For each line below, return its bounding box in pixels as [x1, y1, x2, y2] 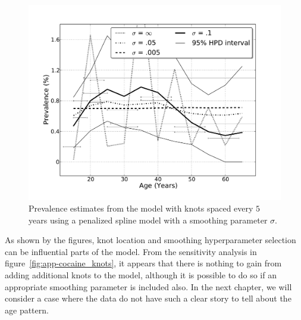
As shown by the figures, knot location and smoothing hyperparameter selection [5, 234, 296, 246]
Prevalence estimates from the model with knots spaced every [29, 202, 253, 215]
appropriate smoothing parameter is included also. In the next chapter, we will [5, 280, 292, 293]
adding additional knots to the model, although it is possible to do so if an [5, 269, 277, 281]
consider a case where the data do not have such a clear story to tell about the [5, 292, 291, 305]
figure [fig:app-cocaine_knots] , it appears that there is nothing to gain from [5, 257, 282, 269]
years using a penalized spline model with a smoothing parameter [29, 213, 268, 226]
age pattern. [5, 303, 49, 316]
